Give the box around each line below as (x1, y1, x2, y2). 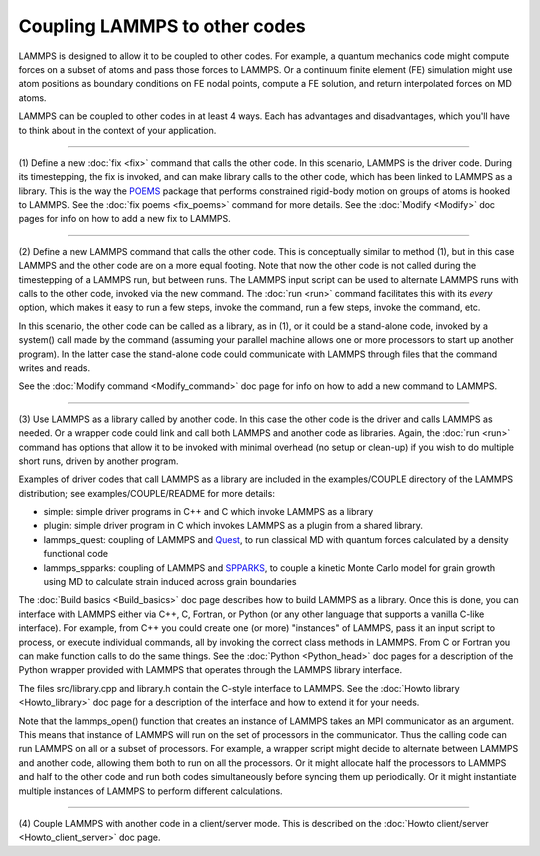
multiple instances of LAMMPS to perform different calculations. (18, 785, 284, 797)
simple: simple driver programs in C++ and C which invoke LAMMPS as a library (43, 506, 374, 518)
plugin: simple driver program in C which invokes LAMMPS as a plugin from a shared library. (43, 520, 424, 532)
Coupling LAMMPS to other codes (18, 15, 306, 37)
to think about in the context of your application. (18, 124, 217, 136)
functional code (43, 548, 109, 560)
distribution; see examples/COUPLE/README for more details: (18, 487, 275, 499)
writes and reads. (18, 361, 91, 374)
